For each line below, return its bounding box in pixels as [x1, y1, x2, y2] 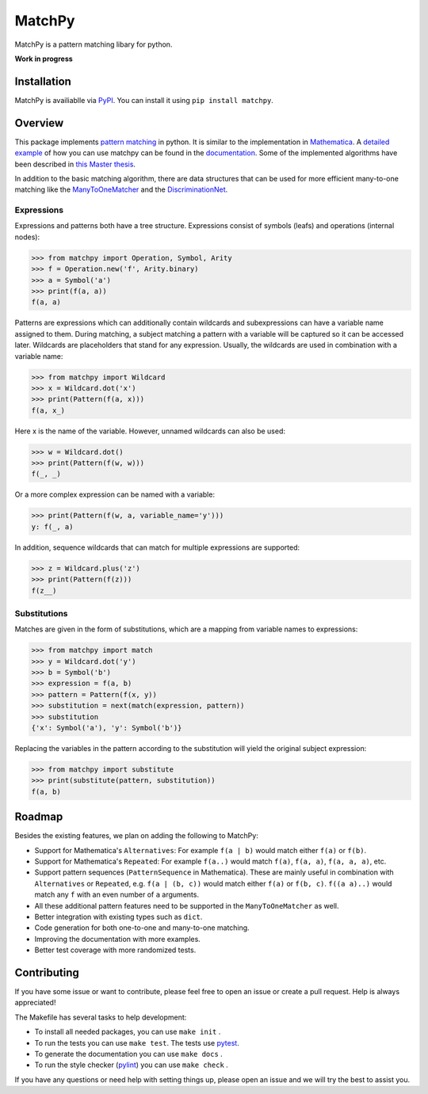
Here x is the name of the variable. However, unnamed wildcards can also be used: [14, 426, 285, 436]
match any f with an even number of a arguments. [34, 890, 200, 899]
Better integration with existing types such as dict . [34, 912, 203, 921]
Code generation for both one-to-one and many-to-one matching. [34, 923, 250, 932]
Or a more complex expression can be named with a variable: [14, 490, 216, 499]
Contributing [14, 966, 79, 979]
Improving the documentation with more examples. [34, 934, 201, 943]
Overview [14, 116, 64, 130]
